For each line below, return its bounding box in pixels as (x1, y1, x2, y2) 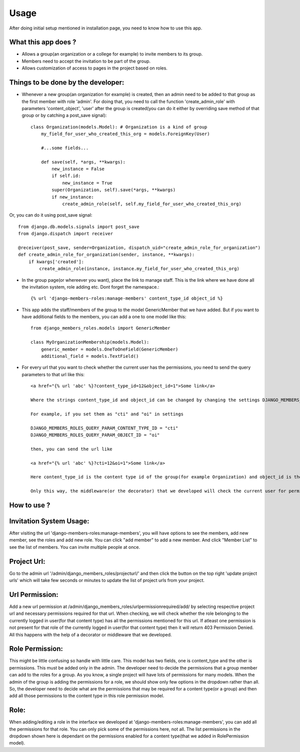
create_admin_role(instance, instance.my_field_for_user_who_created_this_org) (39, 266, 240, 272)
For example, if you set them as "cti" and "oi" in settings (30, 411, 183, 417)
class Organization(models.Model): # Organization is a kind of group (30, 124, 207, 130)
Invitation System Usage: (9, 517, 89, 525)
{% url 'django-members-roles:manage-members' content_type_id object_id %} (30, 296, 223, 301)
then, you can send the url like (30, 446, 112, 452)
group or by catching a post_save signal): (21, 113, 107, 119)
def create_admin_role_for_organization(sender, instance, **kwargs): (18, 252, 195, 258)
